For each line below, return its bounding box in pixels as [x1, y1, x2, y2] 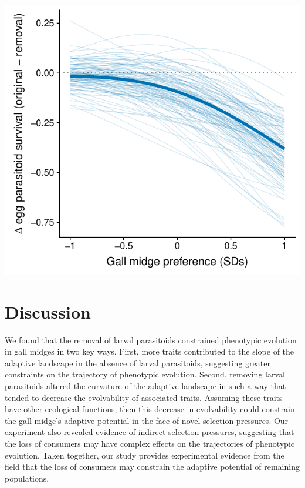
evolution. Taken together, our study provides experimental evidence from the [5, 449, 284, 461]
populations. [5, 472, 49, 484]
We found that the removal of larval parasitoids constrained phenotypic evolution [5, 333, 297, 346]
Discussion [5, 299, 91, 323]
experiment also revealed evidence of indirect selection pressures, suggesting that [5, 426, 294, 438]
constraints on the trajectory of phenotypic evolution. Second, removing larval [5, 368, 285, 380]
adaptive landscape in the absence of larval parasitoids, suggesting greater [5, 356, 270, 369]
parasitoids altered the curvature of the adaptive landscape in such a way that [5, 379, 286, 392]
